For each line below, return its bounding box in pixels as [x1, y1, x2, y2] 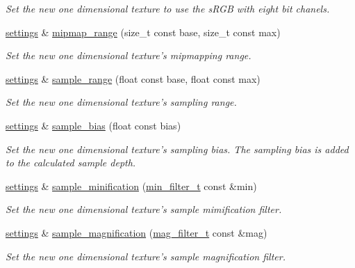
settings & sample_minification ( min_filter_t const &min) [6, 178, 257, 193]
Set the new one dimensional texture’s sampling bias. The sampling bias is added [6, 141, 349, 156]
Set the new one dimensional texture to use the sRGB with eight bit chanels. [6, 1, 330, 15]
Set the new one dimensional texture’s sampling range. [6, 95, 237, 109]
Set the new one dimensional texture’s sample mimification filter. [6, 202, 282, 216]
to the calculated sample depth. [6, 155, 136, 170]
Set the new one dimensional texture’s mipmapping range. [6, 48, 251, 63]
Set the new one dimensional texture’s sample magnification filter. [6, 249, 286, 263]
